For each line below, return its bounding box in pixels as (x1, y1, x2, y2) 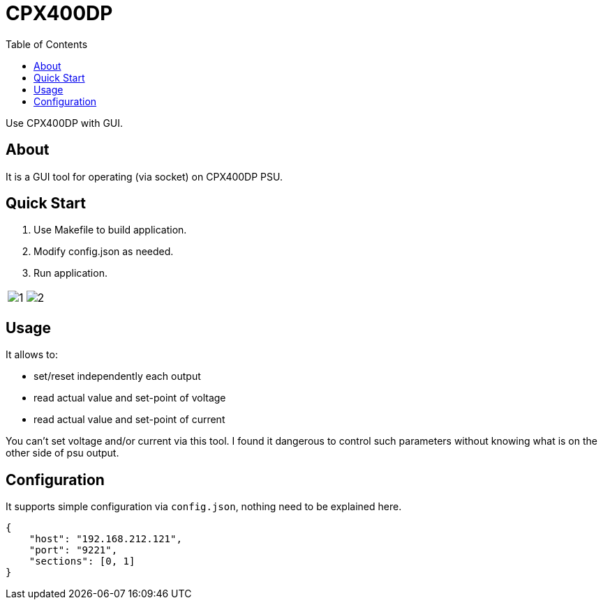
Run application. (33, 267, 107, 279)
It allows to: (6, 349, 58, 361)
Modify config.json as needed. (33, 245, 174, 258)
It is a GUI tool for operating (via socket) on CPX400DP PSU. (6, 170, 283, 183)
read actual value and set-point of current (33, 413, 225, 426)
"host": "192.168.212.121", (29, 533, 182, 545)
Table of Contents (6, 38, 88, 50)
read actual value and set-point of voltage (33, 392, 226, 404)
